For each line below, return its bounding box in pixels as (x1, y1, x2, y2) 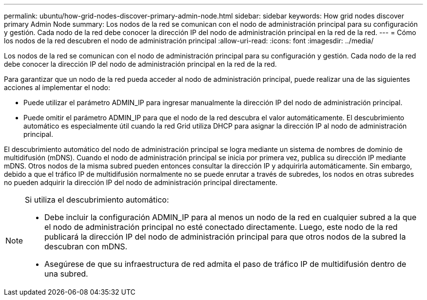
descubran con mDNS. (44, 242, 128, 251)
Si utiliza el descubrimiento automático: (25, 195, 169, 205)
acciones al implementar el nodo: (4, 83, 110, 92)
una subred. (44, 269, 88, 279)
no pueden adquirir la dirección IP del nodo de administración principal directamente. (4, 178, 278, 187)
